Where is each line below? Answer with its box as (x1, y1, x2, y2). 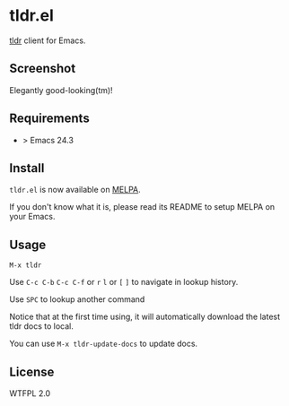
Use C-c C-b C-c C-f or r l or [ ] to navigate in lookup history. (9, 277, 239, 288)
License (9, 364, 55, 379)
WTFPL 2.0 (9, 388, 51, 399)
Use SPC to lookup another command (9, 294, 145, 305)
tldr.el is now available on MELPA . (9, 185, 141, 195)
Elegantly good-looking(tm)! (9, 84, 114, 95)
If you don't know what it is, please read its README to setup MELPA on (9, 202, 276, 212)
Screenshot (9, 61, 76, 76)
